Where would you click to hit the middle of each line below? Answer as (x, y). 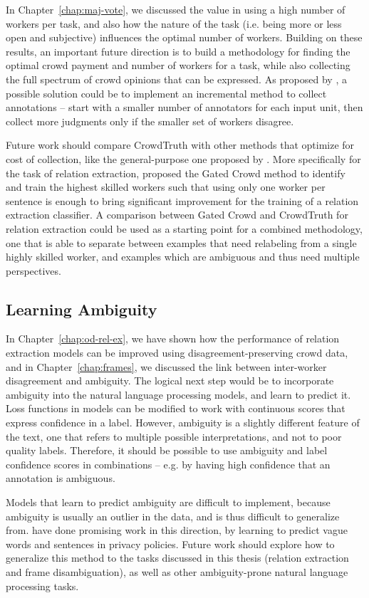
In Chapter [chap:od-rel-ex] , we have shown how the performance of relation (173, 339)
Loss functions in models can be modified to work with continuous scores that (176, 408)
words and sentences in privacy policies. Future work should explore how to (170, 544)
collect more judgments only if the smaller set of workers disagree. (150, 121)
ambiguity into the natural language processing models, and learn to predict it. (178, 394)
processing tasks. (42, 586)
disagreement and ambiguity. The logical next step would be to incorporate (170, 381)
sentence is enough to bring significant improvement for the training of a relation (182, 200)
